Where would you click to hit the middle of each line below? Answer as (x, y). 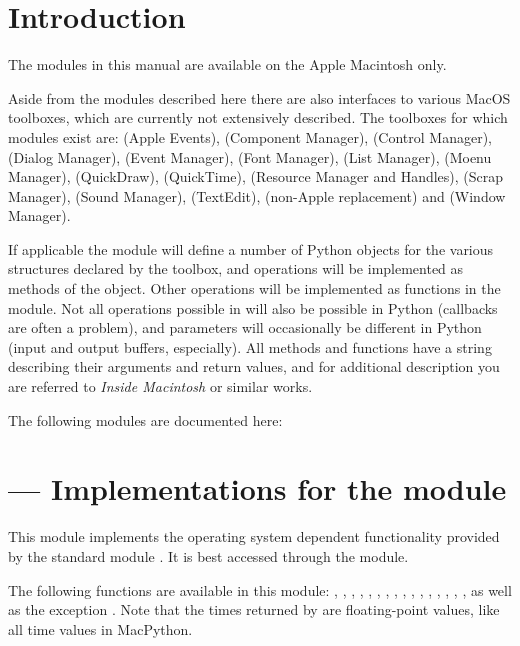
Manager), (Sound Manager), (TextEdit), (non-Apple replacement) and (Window (257, 195)
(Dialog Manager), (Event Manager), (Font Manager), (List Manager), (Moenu (250, 156)
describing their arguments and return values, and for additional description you (254, 366)
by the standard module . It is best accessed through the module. (208, 555)
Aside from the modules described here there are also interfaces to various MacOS (259, 97)
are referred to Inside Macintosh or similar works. (160, 386)
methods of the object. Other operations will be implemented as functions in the (254, 288)
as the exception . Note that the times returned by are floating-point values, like (254, 609)
